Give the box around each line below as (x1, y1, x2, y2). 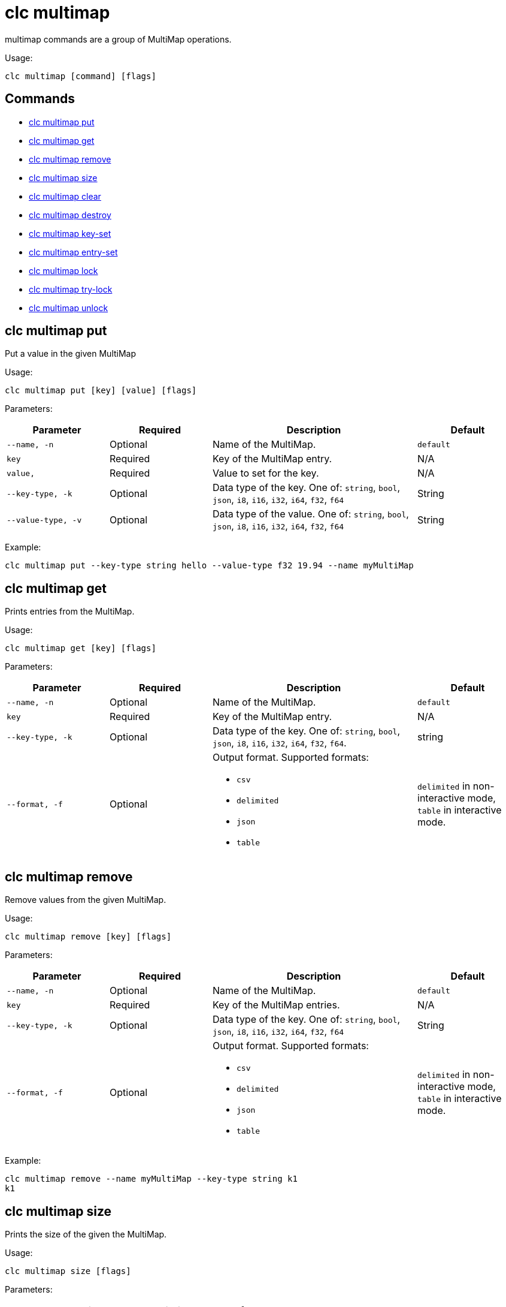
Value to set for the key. (213, 467, 319, 480)
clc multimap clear (29, 191, 101, 201)
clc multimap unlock (29, 302, 108, 313)
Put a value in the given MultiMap (5, 348, 137, 359)
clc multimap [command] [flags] (5, 71, 156, 81)
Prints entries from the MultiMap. (5, 606, 135, 617)
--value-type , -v (7, 515, 82, 525)
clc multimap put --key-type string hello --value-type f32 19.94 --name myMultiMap (5, 561, 414, 571)
